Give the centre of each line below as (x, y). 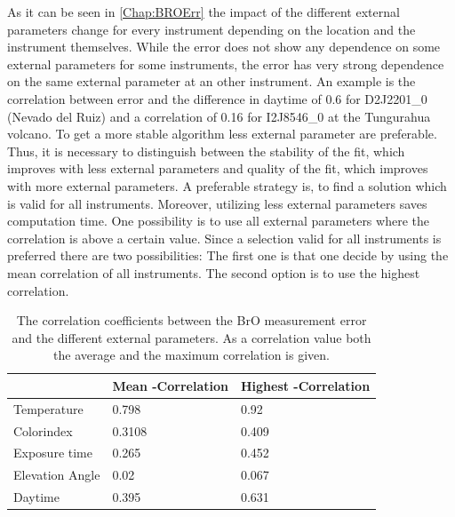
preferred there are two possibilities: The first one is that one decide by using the (228, 255)
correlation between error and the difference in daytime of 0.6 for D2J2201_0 (217, 98)
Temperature (48, 408)
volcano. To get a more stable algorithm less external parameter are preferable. (222, 134)
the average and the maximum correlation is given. (192, 355)
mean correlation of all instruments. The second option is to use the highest (214, 272)
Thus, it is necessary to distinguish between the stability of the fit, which (206, 151)
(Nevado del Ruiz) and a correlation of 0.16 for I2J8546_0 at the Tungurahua (219, 116)
